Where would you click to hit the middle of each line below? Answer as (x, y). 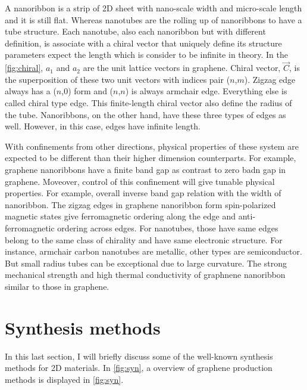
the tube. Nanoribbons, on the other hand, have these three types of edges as (145, 114)
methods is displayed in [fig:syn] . (64, 379)
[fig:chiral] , (24, 68)
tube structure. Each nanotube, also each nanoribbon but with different (135, 31)
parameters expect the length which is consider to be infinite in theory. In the (146, 55)
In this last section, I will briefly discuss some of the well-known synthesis (139, 356)
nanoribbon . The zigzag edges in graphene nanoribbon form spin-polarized (140, 204)
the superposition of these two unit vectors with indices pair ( (118, 79)
